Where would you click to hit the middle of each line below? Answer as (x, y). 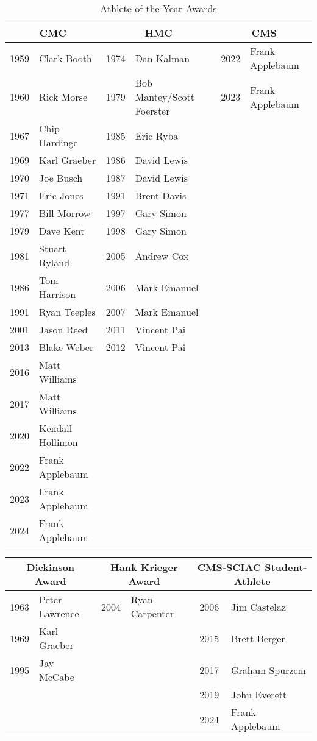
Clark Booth (66, 58)
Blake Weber (66, 347)
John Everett (259, 694)
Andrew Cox (162, 255)
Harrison (58, 294)
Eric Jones (61, 195)
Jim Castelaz (259, 606)
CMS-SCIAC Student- (252, 567)
